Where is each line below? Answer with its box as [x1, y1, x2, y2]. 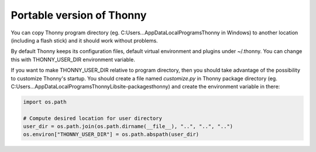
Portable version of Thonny [11, 9, 147, 22]
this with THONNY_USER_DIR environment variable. [11, 56, 136, 63]
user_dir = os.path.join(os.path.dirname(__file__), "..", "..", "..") [23, 123, 233, 130]
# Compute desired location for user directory [23, 115, 162, 122]
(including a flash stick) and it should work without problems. [11, 37, 158, 44]
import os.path [23, 98, 67, 105]
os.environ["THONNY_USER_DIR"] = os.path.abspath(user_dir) [23, 131, 200, 138]
